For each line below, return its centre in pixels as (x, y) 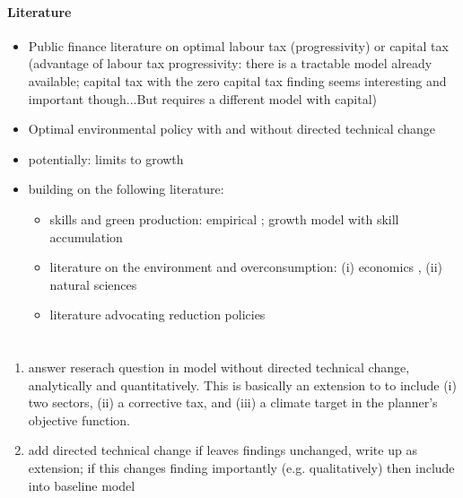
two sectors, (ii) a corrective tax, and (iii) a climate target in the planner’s (233, 402)
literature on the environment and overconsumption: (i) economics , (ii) (246, 267)
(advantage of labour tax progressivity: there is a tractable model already (230, 63)
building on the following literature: (126, 189)
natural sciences (93, 284)
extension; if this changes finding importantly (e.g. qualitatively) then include (241, 468)
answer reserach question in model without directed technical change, (219, 367)
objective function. (79, 419)
